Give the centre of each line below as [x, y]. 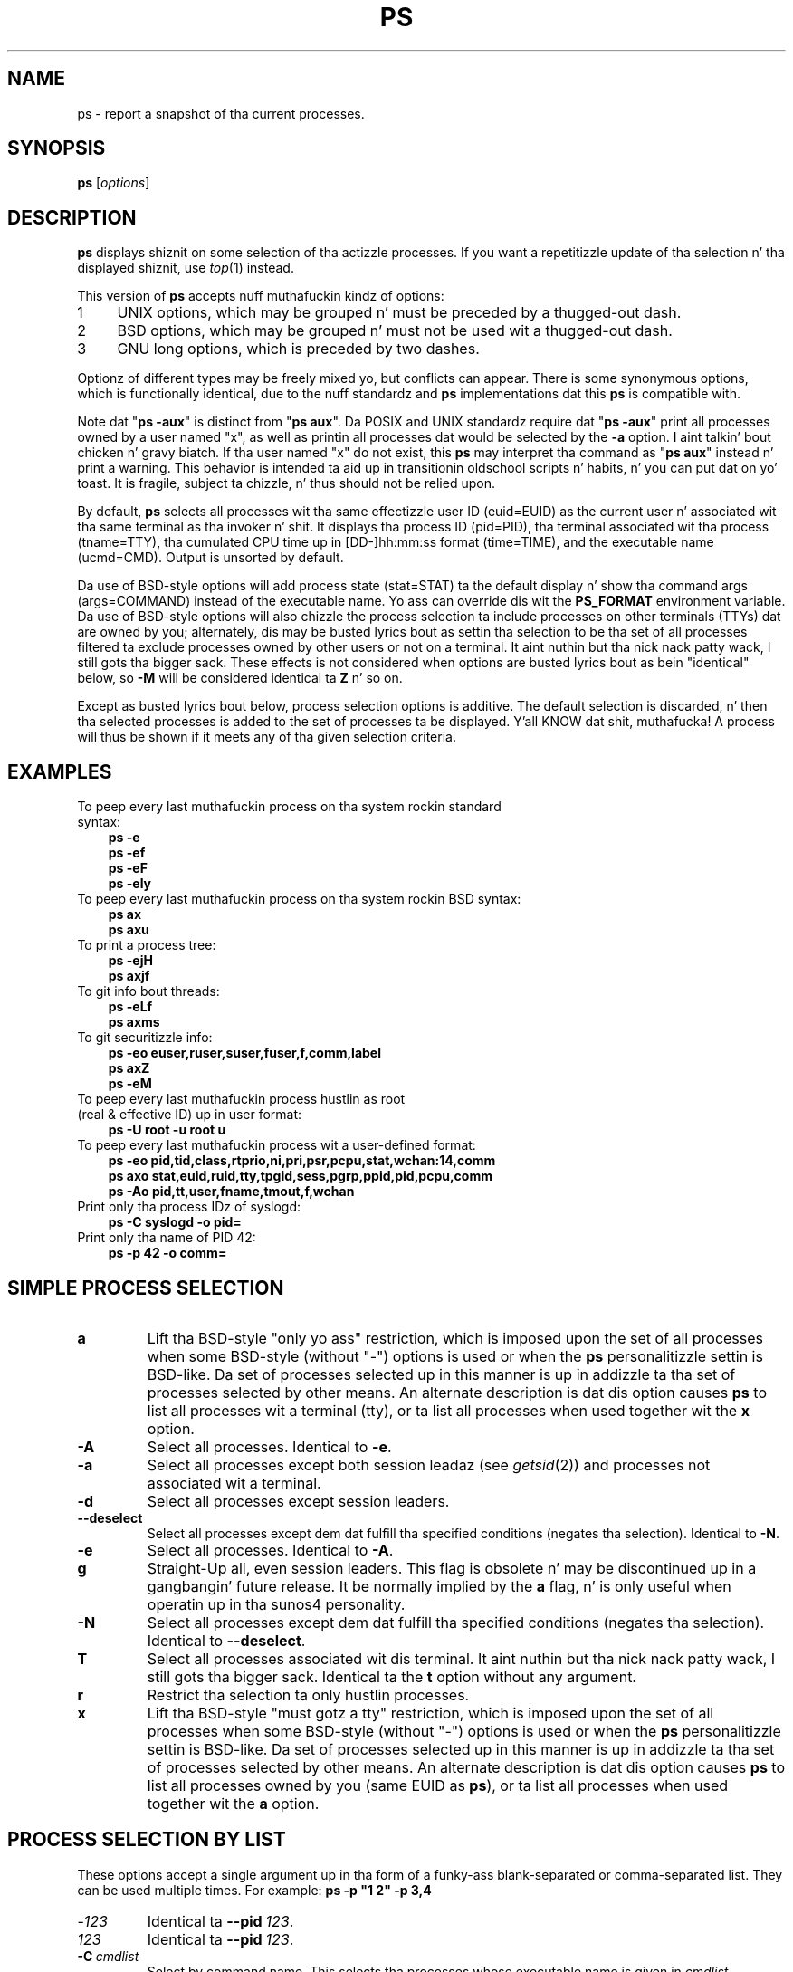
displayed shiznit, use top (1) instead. [186, 268]
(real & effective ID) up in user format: [190, 1115]
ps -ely [130, 884]
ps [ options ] [114, 183]
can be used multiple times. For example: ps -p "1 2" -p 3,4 [254, 1890]
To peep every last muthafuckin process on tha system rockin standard [289, 807]
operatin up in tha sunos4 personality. [276, 1604]
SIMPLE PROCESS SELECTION [146, 1288]
